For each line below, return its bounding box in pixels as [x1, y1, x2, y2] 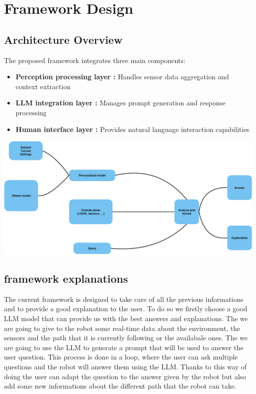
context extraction [15, 81, 71, 91]
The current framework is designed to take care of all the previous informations [4, 294, 244, 304]
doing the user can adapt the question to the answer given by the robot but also [4, 371, 246, 381]
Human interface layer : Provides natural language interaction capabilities [15, 124, 250, 134]
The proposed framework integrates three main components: [4, 55, 186, 65]
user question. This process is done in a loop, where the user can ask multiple [4, 352, 238, 362]
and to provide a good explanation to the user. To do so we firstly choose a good [4, 303, 248, 314]
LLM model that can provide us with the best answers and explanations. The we [4, 313, 248, 323]
